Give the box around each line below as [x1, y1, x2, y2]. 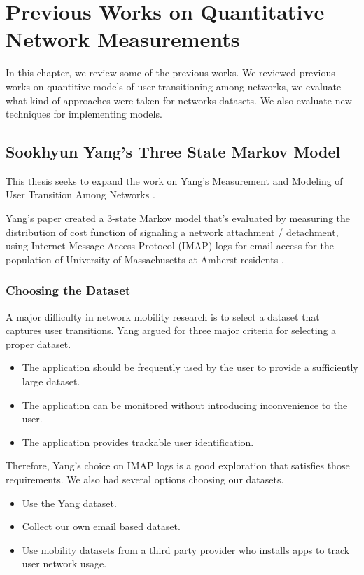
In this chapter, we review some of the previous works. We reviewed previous [6, 65, 335, 80]
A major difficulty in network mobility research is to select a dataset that [6, 309, 320, 324]
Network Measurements [6, 25, 240, 53]
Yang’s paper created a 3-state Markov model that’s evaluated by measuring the [6, 211, 350, 226]
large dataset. [22, 374, 80, 389]
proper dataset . [6, 336, 71, 351]
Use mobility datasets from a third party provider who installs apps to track [22, 542, 350, 557]
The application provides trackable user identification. [22, 434, 254, 449]
